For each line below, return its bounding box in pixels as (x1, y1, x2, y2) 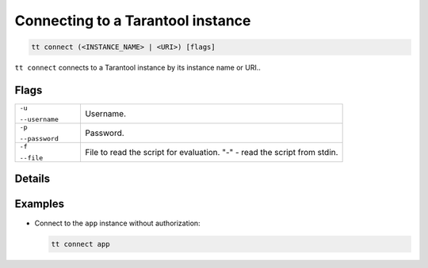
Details (14, 172, 51, 186)
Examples (14, 198, 65, 211)
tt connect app (51, 240, 110, 248)
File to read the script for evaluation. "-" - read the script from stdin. (84, 147, 338, 158)
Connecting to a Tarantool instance (14, 12, 251, 29)
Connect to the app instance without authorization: (34, 218, 201, 228)
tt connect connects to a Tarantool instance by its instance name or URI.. (14, 63, 261, 73)
